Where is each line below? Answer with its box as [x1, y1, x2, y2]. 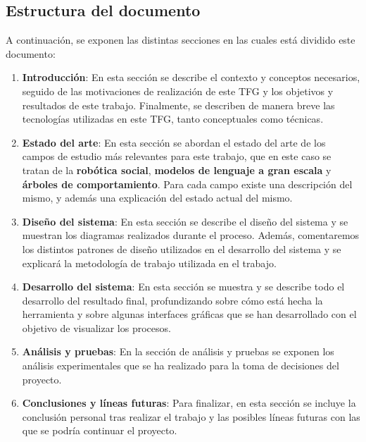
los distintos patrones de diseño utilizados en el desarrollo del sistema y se [22, 241, 341, 256]
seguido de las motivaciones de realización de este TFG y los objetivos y [22, 83, 334, 98]
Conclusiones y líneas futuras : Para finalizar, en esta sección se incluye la [22, 395, 356, 410]
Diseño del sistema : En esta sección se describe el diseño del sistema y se [22, 214, 348, 228]
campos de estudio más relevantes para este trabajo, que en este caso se [22, 149, 332, 164]
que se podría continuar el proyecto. [22, 423, 177, 438]
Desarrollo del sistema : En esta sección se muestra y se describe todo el [22, 279, 345, 294]
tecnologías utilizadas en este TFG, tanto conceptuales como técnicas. [22, 111, 324, 126]
